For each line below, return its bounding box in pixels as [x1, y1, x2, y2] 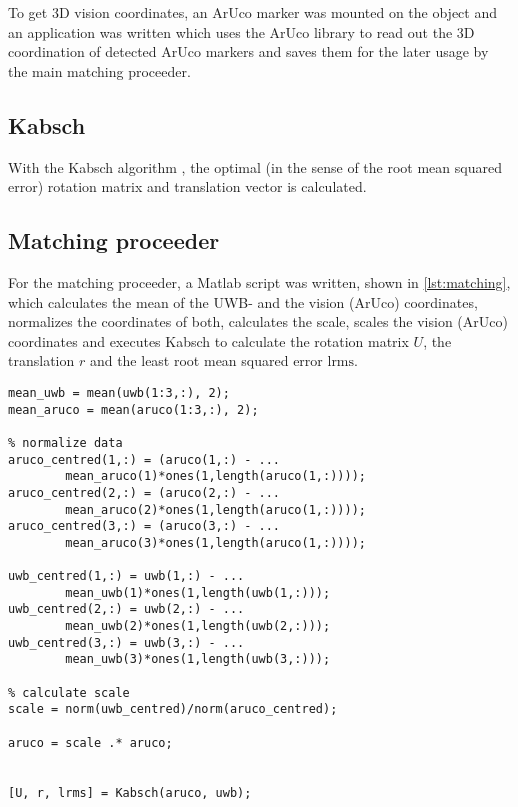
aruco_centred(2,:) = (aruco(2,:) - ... [8, 485, 281, 500]
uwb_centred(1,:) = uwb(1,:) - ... [8, 569, 245, 584]
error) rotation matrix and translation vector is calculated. [8, 176, 367, 197]
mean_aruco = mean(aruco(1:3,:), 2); [8, 402, 259, 417]
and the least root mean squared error [89, 350, 323, 371]
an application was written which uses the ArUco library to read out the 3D [8, 21, 475, 42]
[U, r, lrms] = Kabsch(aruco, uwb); [8, 785, 252, 800]
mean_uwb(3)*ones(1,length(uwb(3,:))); [65, 652, 331, 667]
